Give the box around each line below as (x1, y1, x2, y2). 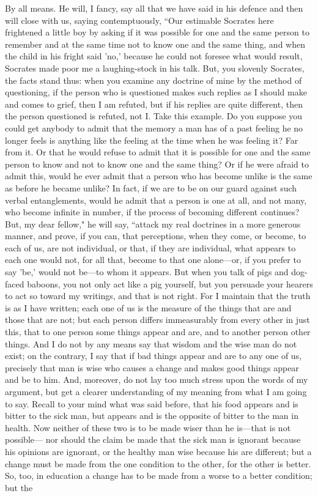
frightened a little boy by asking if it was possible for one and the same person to (5, 26, 309, 39)
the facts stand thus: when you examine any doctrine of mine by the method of (5, 73, 302, 86)
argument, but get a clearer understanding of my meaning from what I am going (5, 385, 307, 398)
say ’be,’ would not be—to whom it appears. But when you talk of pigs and (5, 265, 289, 278)
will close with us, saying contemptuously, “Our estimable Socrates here (5, 13, 274, 26)
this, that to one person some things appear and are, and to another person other (5, 325, 311, 338)
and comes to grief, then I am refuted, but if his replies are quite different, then (5, 97, 303, 110)
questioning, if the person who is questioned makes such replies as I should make (5, 86, 307, 98)
